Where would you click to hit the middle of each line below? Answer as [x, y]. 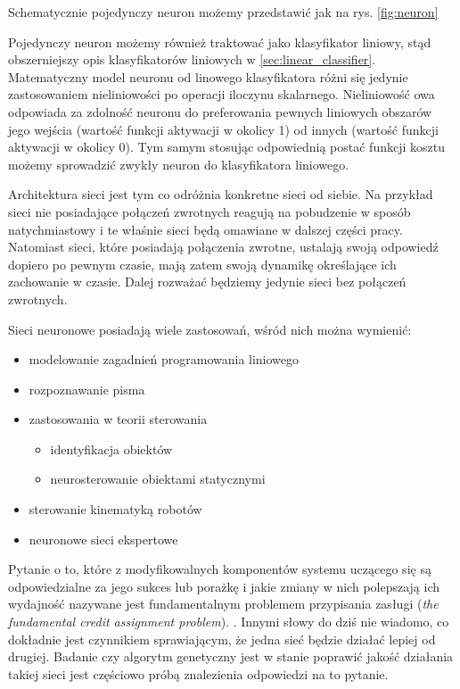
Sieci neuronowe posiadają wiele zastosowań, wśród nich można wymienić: [210, 329]
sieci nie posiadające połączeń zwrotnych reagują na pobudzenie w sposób [209, 211]
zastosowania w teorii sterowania [118, 419]
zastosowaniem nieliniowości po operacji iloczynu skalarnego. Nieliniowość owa [222, 94]
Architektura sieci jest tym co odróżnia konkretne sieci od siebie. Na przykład [221, 194]
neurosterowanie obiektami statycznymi [158, 479]
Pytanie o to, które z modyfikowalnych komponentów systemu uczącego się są [220, 569]
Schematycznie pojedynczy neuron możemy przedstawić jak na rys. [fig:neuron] [223, 12]
